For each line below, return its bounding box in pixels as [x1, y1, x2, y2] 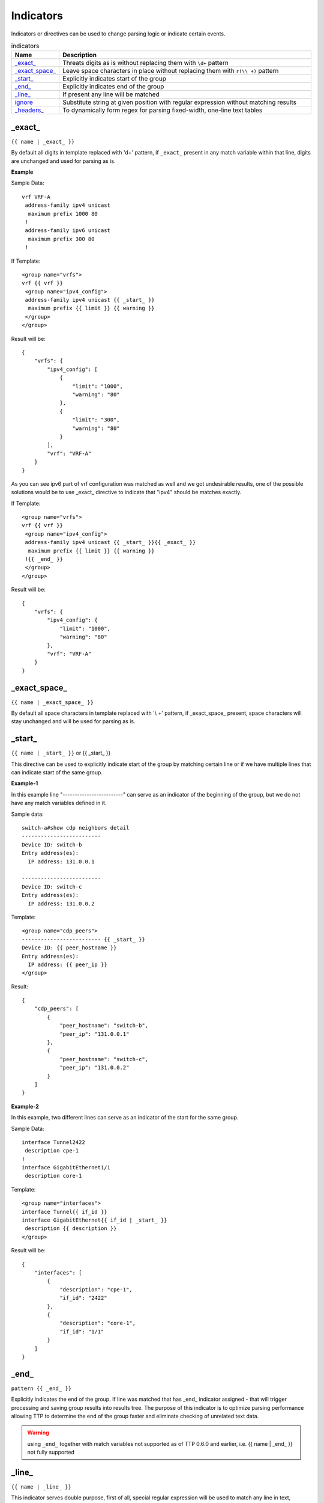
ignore [14, 98, 33, 106]
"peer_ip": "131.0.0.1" [59, 1030, 130, 1037]
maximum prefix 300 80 [28, 235, 95, 242]
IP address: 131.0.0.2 [28, 900, 95, 907]
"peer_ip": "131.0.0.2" [59, 1064, 130, 1071]
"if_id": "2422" [59, 1294, 107, 1302]
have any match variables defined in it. [11, 800, 107, 807]
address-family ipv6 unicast [25, 227, 111, 234]
